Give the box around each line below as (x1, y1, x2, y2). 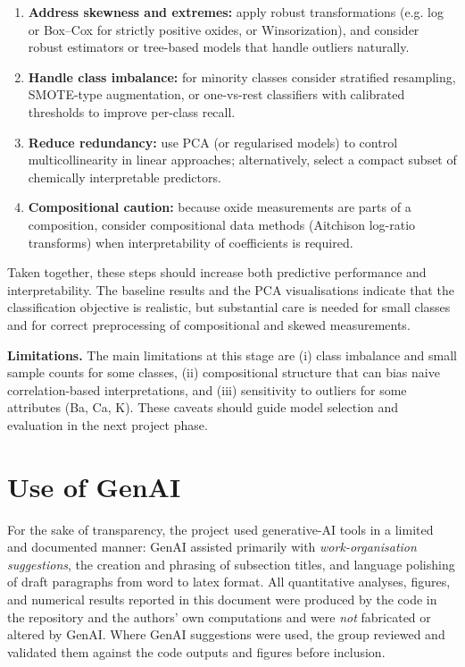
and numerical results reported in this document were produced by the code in (7, 589, 437, 608)
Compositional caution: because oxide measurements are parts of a (28, 198, 411, 216)
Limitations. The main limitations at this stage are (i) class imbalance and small (7, 345, 457, 364)
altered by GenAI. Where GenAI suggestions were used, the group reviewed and (7, 625, 445, 644)
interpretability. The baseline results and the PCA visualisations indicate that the (7, 280, 454, 299)
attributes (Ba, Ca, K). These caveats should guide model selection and (7, 398, 399, 417)
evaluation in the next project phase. (7, 415, 208, 434)
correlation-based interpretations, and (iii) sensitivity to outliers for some (7, 380, 407, 399)
